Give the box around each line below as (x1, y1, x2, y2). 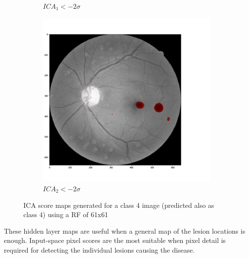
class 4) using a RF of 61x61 (23, 209, 108, 220)
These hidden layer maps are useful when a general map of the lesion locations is (4, 225, 246, 236)
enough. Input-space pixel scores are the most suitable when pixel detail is (4, 235, 226, 245)
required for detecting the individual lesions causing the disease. (4, 244, 195, 255)
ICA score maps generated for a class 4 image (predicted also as (23, 200, 214, 210)
